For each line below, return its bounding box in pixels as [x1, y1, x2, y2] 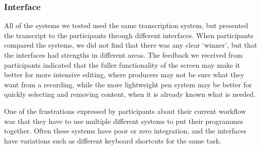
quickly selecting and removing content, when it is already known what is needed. [4, 89, 256, 99]
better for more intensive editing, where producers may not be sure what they [4, 69, 244, 80]
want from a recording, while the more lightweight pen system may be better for [4, 79, 252, 89]
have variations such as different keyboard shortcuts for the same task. [4, 135, 221, 145]
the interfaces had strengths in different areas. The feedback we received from [4, 50, 243, 60]
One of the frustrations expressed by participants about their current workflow [4, 105, 246, 116]
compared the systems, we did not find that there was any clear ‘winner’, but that [4, 40, 257, 50]
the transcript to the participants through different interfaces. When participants [4, 30, 253, 40]
